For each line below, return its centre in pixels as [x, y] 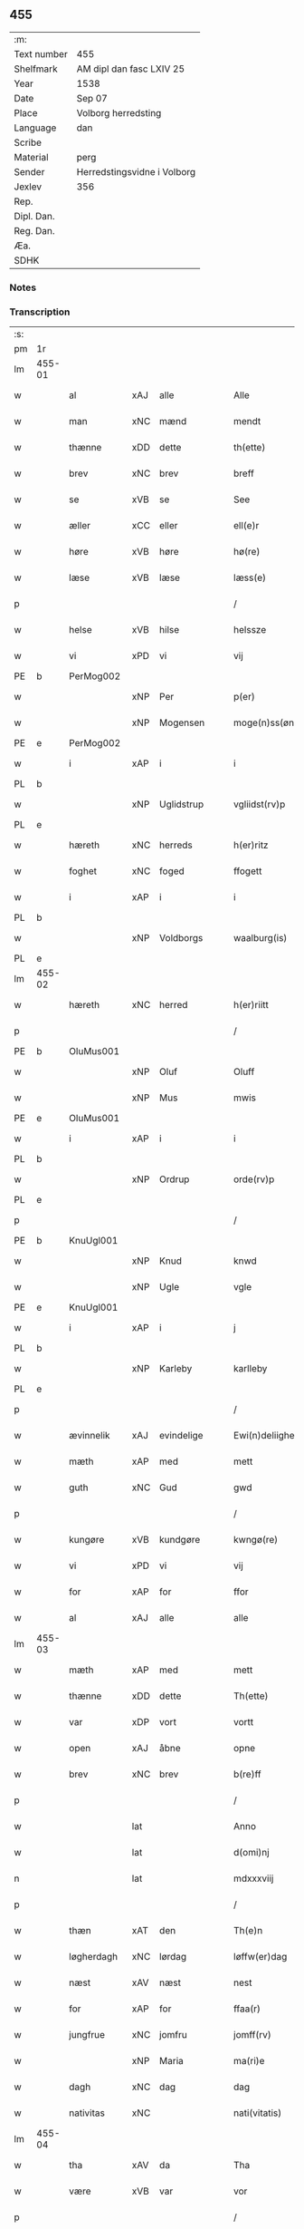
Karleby [176, 1369]
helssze [250, 630]
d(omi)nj [252, 1853]
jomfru [173, 2035]
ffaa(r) [247, 2009]
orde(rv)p [254, 1179]
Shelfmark [36, 69]
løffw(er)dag [261, 1957]
